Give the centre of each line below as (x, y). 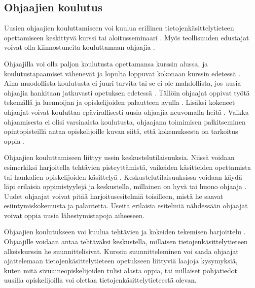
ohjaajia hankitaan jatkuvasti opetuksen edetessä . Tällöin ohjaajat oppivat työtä (127, 92)
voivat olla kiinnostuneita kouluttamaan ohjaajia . (80, 47)
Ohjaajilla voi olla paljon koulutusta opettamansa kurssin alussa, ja (106, 63)
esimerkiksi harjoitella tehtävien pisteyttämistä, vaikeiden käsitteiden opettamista (127, 167)
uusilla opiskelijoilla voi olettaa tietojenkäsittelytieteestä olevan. (100, 280)
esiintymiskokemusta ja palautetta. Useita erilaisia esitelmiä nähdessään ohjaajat (126, 206)
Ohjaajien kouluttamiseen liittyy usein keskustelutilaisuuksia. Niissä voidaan (119, 157)
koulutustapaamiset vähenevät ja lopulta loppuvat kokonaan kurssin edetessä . (122, 73)
